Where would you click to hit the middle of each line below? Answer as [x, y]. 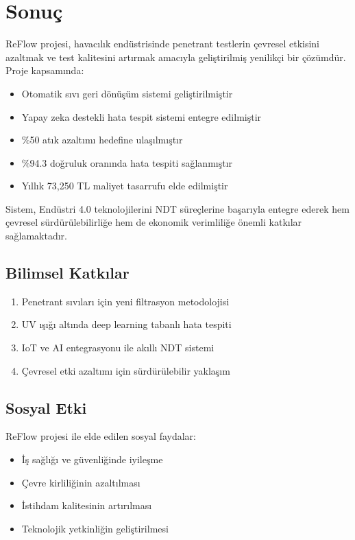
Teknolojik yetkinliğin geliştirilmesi [95, 528]
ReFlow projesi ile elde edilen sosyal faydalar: [101, 436]
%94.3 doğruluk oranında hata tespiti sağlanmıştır [127, 162]
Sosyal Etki [46, 407]
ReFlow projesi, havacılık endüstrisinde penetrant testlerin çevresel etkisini [162, 44]
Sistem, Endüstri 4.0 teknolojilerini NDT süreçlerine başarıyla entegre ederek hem [177, 208]
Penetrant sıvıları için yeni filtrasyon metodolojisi [125, 301]
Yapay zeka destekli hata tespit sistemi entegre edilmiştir [142, 116]
